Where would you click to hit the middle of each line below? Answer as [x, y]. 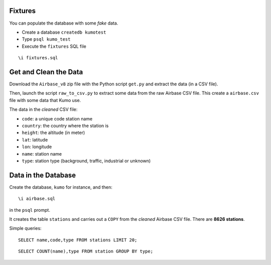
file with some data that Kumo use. [45, 100]
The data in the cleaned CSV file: [43, 109]
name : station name [42, 154]
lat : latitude [35, 140]
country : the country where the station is [65, 125]
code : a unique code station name [57, 118]
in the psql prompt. [30, 210]
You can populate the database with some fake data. [64, 23]
